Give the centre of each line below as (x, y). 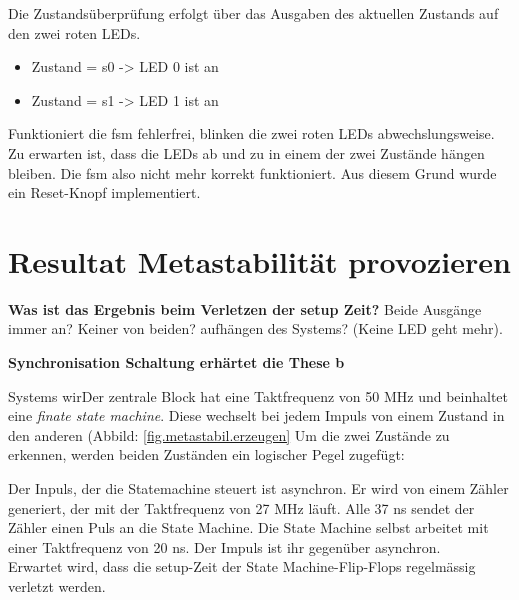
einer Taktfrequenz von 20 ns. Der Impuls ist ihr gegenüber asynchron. (224, 546)
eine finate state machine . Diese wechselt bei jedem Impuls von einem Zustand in (256, 415)
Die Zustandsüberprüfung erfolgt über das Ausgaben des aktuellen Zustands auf (253, 13)
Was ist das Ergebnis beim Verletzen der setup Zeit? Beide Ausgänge (245, 308)
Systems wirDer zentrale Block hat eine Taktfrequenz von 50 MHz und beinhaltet (258, 395)
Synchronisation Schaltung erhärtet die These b (176, 362)
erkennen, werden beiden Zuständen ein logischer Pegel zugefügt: (206, 454)
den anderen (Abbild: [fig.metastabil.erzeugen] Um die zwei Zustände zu (229, 434)
